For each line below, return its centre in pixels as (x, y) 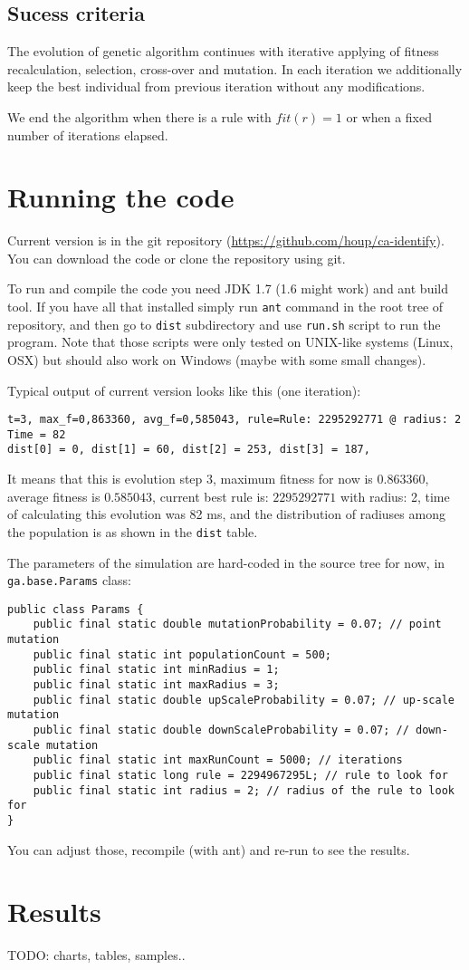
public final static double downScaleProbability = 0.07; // (221, 730)
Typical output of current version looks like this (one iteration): (184, 390)
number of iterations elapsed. (88, 134)
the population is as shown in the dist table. (133, 531)
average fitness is (54, 496)
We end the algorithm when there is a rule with (139, 116)
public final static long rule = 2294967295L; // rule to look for (240, 776)
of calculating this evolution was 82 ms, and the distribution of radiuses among (226, 514)
